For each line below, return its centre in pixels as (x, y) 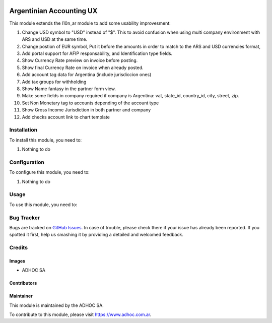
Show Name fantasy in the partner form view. (69, 89)
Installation (23, 130)
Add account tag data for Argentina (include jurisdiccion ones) (87, 75)
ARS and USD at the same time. (55, 39)
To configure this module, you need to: (50, 172)
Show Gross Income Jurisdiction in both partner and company (86, 110)
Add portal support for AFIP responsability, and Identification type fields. (97, 53)
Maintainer (21, 296)
